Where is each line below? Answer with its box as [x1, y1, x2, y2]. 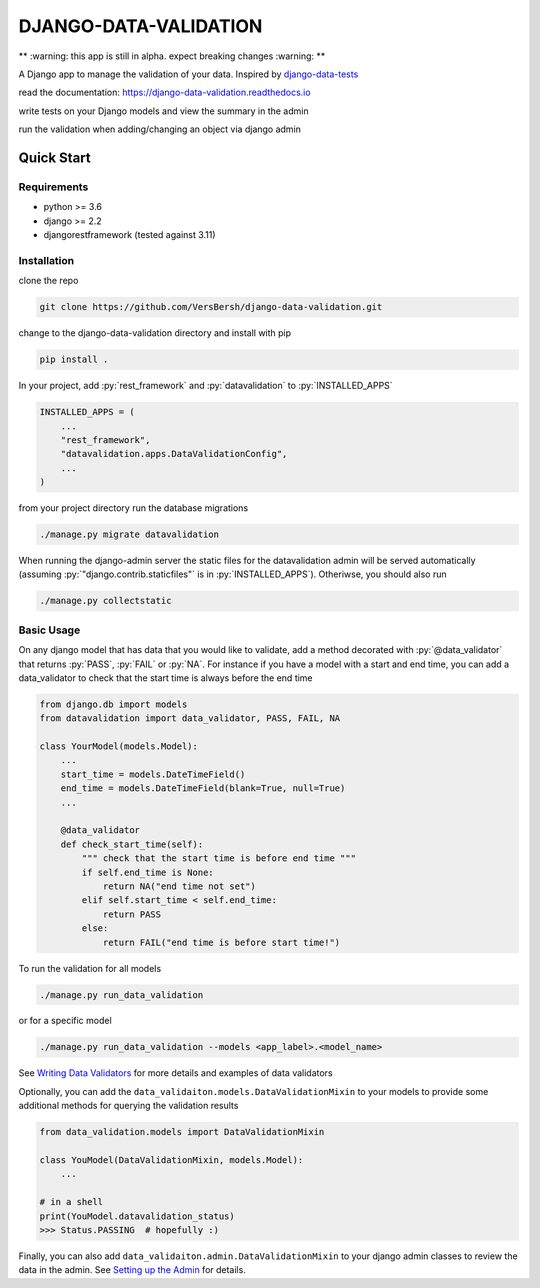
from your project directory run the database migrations [18, 502, 249, 514]
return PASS [102, 908, 162, 920]
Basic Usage [18, 623, 81, 637]
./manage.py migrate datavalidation [39, 529, 220, 540]
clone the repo [18, 275, 79, 287]
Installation [18, 253, 75, 267]
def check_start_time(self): [60, 838, 204, 850]
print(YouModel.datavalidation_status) [39, 1210, 235, 1222]
